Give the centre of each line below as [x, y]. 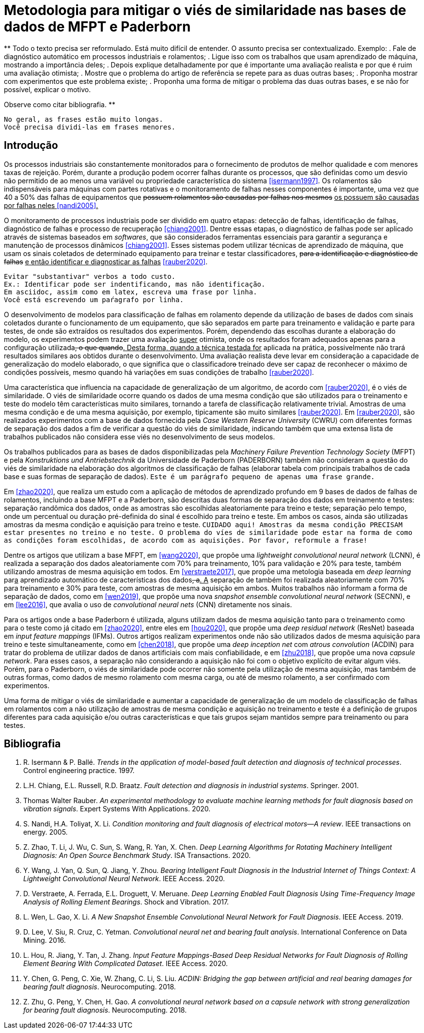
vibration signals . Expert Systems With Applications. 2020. [117, 809]
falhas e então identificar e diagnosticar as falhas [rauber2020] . [106, 261]
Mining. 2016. [45, 940]
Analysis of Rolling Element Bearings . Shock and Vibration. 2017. [126, 902]
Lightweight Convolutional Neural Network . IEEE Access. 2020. [124, 879]
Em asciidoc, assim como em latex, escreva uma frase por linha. [131, 292]
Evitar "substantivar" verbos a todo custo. [90, 276]
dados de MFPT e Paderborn [97, 27]
